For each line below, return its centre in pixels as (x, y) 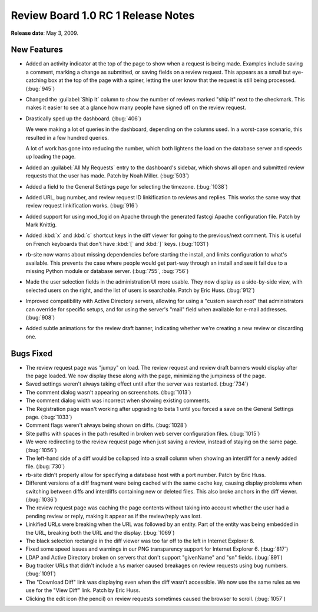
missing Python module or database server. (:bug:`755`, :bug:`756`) (107, 271)
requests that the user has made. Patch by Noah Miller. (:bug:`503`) (107, 176)
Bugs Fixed (32, 353)
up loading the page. (51, 157)
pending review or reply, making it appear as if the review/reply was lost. (114, 516)
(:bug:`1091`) (41, 574)
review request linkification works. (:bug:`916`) (82, 206)
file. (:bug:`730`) (45, 466)
